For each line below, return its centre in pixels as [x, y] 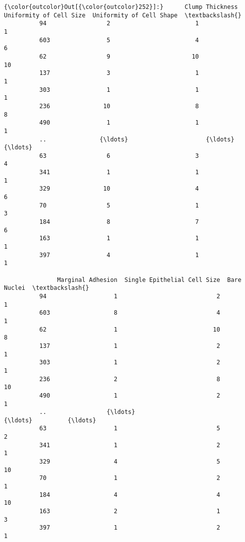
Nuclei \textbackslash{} [47, 288]
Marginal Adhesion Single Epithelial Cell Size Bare [149, 280]
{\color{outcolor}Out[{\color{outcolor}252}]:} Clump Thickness [121, 7]
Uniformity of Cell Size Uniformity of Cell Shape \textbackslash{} [123, 15]
